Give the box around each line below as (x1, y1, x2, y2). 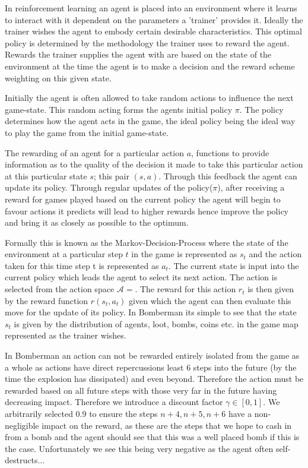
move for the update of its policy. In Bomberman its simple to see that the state (5, 306, 297, 318)
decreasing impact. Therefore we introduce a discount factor (5, 396, 223, 408)
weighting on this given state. (5, 71, 112, 84)
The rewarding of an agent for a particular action (5, 146, 184, 159)
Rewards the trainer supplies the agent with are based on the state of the (5, 48, 272, 61)
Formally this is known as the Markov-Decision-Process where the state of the (5, 236, 288, 248)
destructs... (5, 454, 45, 466)
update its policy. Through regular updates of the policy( (5, 181, 213, 194)
